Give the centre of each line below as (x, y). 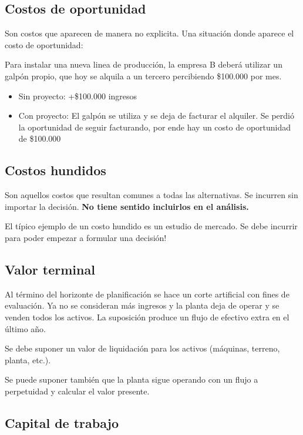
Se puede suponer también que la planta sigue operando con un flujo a (132, 379)
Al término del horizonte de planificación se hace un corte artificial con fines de (147, 294)
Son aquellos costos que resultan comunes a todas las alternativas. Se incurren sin (151, 195)
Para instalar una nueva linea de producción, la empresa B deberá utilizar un (144, 64)
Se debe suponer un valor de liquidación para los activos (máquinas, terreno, (142, 348)
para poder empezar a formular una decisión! (86, 237)
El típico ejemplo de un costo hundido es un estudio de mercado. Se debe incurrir (151, 226)
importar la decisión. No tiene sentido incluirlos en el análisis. (127, 206)
